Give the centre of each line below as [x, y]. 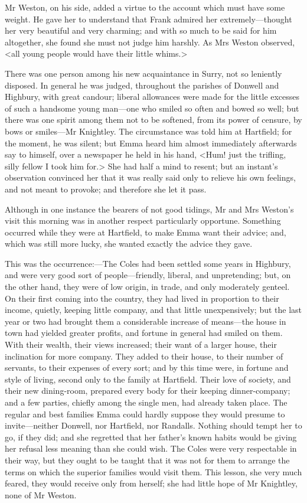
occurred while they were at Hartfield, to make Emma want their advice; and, [146, 232]
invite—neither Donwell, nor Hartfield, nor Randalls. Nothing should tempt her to [153, 425]
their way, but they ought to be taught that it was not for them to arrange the [147, 460]
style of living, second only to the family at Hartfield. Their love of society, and [148, 379]
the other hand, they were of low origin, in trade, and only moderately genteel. [147, 287]
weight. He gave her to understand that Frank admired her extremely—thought [148, 19]
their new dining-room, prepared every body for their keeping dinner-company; [148, 391]
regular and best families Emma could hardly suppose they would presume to [145, 414]
